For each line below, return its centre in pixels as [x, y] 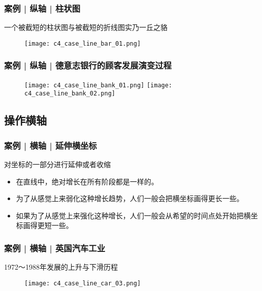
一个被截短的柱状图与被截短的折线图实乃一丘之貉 [86, 27]
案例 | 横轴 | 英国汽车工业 [55, 248]
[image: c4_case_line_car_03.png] [83, 283]
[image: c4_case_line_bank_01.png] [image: [99, 85]
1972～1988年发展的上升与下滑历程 [61, 267]
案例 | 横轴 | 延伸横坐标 [51, 145]
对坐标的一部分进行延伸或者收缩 [57, 164]
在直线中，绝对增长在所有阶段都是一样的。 [87, 181]
